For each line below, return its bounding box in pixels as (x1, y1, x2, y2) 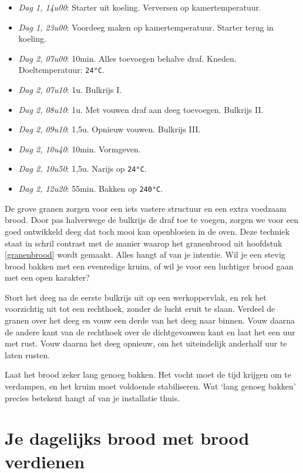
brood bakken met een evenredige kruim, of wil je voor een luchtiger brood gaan (5, 259, 294, 272)
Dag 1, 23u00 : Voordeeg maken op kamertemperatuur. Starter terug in (18, 21, 274, 33)
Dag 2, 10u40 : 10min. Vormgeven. (18, 142, 141, 155)
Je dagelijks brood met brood (5, 426, 250, 450)
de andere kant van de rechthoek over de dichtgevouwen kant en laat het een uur (5, 325, 295, 338)
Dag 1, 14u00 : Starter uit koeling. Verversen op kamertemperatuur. (18, 1, 261, 13)
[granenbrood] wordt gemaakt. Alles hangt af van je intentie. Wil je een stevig (5, 248, 285, 261)
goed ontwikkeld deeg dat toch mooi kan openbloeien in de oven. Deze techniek (5, 225, 290, 237)
